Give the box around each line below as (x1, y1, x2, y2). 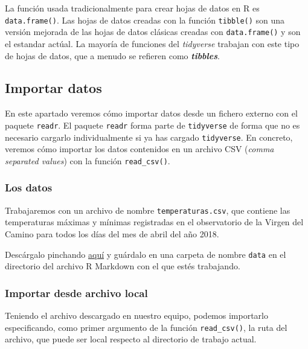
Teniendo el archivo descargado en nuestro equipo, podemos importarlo (5, 309, 269, 321)
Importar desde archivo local (5, 285, 148, 300)
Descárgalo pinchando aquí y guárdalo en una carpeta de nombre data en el (5, 248, 286, 260)
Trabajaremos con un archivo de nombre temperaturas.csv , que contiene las (5, 203, 290, 216)
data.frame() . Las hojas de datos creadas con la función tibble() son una (5, 13, 285, 26)
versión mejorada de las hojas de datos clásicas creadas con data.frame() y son (5, 25, 301, 38)
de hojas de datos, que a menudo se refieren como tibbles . (5, 49, 220, 62)
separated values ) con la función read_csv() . (5, 154, 170, 167)
